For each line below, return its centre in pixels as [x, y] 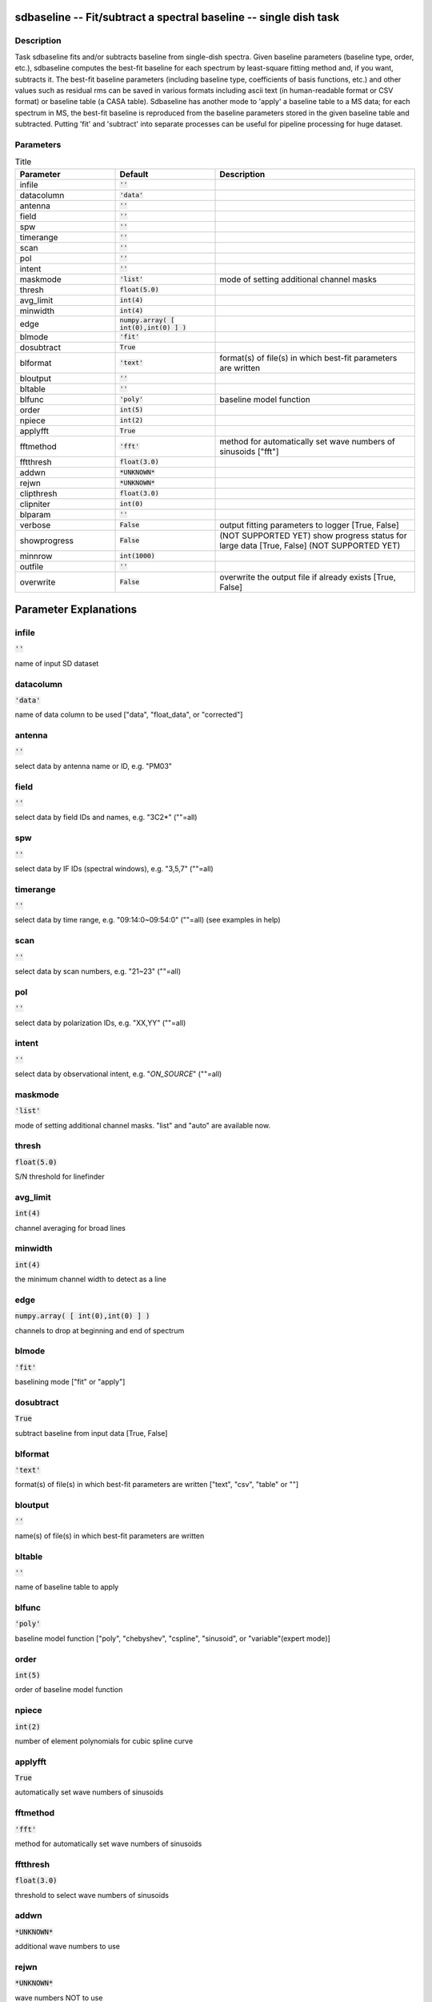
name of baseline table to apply [67, 1587]
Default [134, 174]
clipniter [35, 504]
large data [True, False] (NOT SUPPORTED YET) [310, 545]
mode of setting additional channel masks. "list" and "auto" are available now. [143, 1125]
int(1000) [137, 556]
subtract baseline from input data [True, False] [91, 1433]
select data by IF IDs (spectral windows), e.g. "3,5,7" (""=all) [114, 868]
